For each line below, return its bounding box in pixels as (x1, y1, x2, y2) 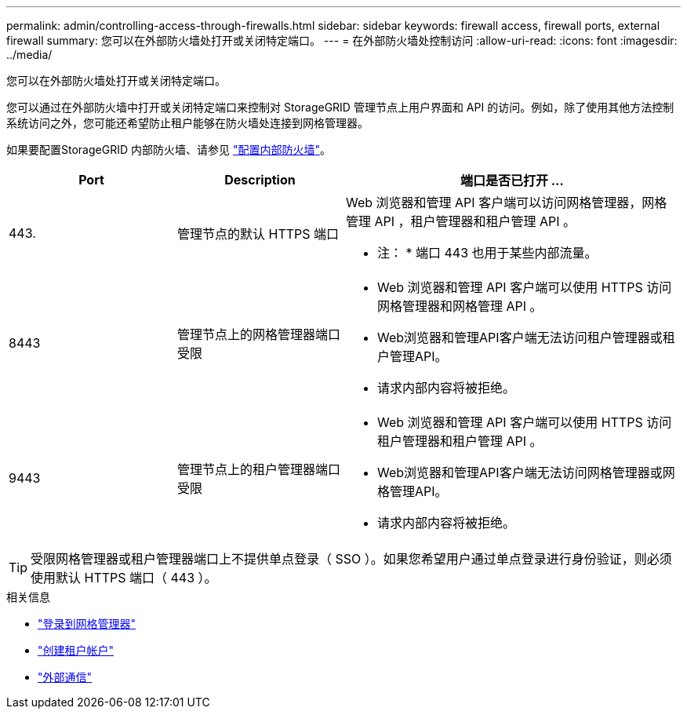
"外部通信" (38, 670, 93, 684)
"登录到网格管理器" (38, 617, 136, 630)
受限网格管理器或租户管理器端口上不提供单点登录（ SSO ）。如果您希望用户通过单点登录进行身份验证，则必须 (31, 551, 672, 567)
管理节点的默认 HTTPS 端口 (177, 226, 340, 242)
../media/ (6, 48, 53, 61)
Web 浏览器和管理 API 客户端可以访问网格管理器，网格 (346, 195, 667, 210)
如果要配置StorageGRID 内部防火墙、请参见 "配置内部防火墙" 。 (6, 143, 331, 156)
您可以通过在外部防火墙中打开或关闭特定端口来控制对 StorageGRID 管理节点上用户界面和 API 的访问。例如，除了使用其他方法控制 (6, 100, 674, 114)
